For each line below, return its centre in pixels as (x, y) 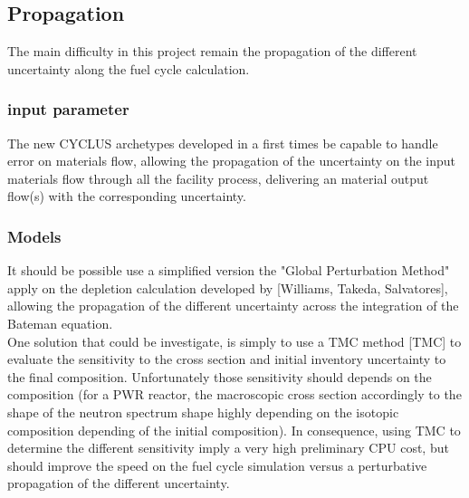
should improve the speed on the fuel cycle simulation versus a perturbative (217, 465)
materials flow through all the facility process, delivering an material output (218, 178)
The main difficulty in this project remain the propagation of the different (212, 51)
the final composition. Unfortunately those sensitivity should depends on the (220, 376)
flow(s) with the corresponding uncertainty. (127, 196)
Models (34, 236)
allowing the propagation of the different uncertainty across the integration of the (233, 306)
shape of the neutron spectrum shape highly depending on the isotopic (203, 412)
